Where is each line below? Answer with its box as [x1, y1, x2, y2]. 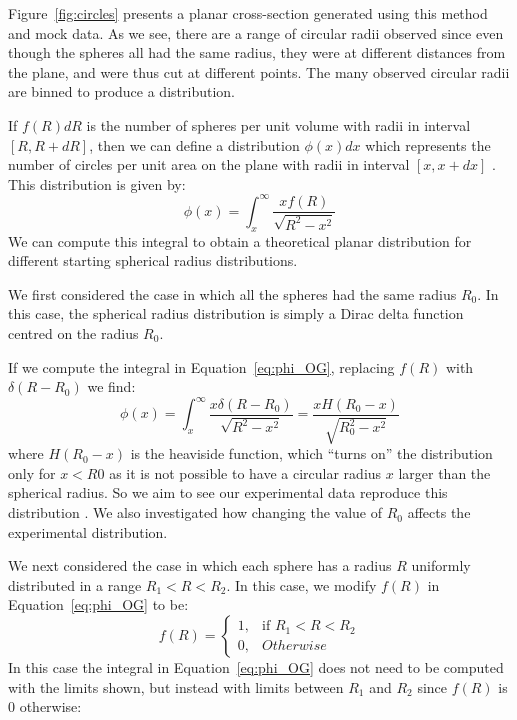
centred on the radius [8, 323, 139, 344]
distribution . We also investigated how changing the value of [8, 502, 383, 523]
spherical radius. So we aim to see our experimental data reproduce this [8, 482, 448, 503]
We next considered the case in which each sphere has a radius [8, 555, 392, 576]
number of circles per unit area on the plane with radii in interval [8, 154, 410, 175]
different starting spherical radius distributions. [8, 250, 298, 271]
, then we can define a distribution [89, 134, 300, 155]
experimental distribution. [8, 521, 168, 542]
